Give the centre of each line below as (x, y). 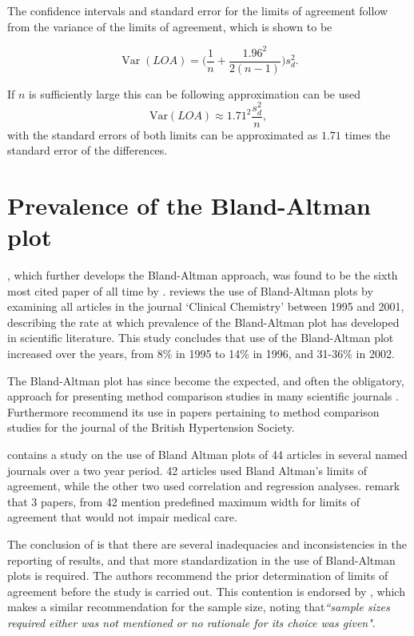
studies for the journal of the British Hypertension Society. (151, 427)
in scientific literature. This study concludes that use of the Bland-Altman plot (201, 338)
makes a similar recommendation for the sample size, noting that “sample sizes (199, 607)
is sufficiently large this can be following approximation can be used (195, 93)
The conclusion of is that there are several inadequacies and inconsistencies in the (207, 544)
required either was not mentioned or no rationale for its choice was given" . (191, 622)
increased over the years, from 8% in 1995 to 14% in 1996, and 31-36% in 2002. (201, 354)
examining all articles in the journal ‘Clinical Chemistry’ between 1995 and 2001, (206, 306)
